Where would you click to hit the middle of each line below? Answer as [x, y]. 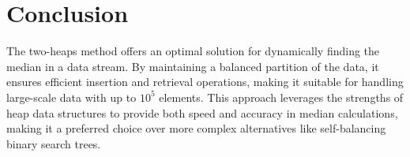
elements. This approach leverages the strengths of [281, 97]
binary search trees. [54, 143]
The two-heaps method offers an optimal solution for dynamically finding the [193, 51]
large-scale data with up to [71, 97]
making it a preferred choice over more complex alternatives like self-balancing [196, 128]
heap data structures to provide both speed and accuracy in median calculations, [202, 112]
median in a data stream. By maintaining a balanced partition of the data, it [193, 66]
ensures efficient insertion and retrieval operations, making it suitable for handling [205, 82]
